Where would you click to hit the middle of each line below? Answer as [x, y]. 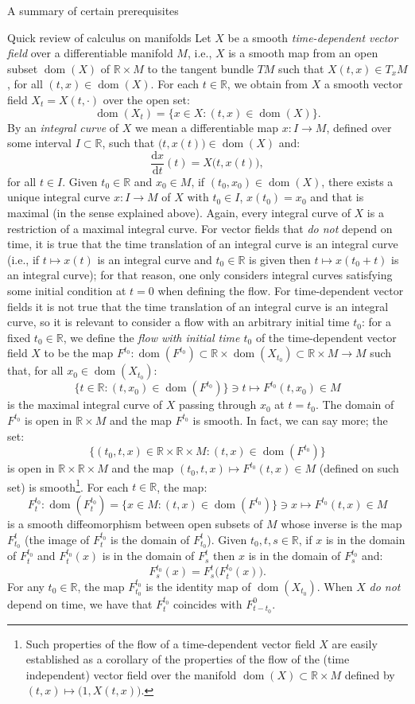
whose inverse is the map [341, 523]
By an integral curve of [63, 127]
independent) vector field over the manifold [131, 674]
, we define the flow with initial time [151, 337]
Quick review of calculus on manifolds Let [109, 37]
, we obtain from [268, 84]
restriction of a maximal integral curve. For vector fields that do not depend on [200, 228]
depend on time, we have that [80, 603]
